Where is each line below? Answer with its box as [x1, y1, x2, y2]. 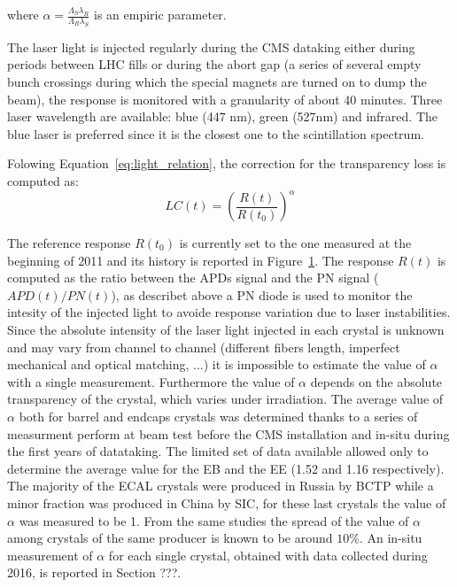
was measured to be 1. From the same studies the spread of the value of [19, 511, 409, 529]
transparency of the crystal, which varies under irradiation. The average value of [7, 390, 444, 408]
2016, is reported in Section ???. [7, 563, 182, 582]
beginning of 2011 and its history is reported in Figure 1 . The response [7, 251, 394, 269]
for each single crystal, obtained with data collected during [108, 545, 428, 564]
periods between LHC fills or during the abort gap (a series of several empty [7, 55, 422, 73]
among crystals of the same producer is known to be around [7, 529, 333, 547]
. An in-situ [359, 529, 422, 547]
